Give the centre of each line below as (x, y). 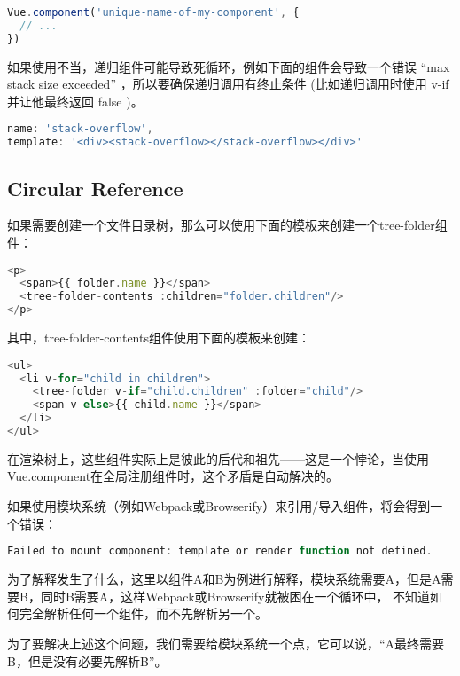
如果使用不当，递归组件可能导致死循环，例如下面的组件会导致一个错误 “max (229, 66)
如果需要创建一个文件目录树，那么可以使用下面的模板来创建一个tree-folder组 (227, 225)
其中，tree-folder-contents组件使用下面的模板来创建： (159, 338)
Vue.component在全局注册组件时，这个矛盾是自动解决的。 (173, 476)
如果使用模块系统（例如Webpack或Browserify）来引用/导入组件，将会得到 (219, 506)
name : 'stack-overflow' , (80, 129)
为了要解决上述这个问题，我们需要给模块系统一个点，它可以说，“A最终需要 (226, 643)
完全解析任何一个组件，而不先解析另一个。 (143, 613)
